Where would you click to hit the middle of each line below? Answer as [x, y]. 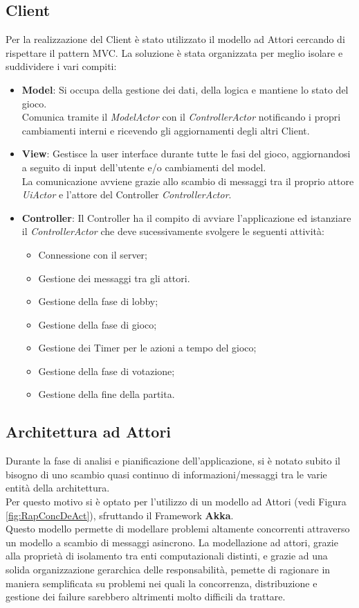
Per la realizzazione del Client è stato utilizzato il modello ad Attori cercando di [175, 39]
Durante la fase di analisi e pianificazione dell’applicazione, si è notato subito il [173, 461]
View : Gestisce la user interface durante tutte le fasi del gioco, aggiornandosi [186, 154]
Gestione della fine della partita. [107, 394]
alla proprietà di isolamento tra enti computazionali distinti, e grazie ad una [167, 556]
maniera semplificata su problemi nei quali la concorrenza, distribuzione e [162, 583]
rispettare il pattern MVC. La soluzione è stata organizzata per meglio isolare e [174, 52]
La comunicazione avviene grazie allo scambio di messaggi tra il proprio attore [188, 181]
